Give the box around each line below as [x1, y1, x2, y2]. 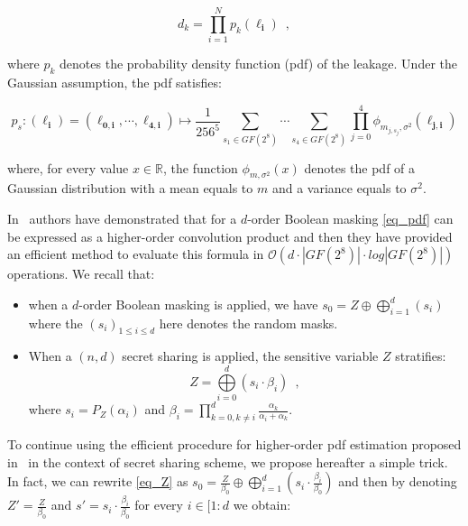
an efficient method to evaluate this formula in [7, 245, 264, 263]
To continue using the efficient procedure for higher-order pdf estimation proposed [7, 434, 462, 453]
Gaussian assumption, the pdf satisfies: [7, 72, 222, 91]
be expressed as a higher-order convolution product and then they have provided [7, 226, 453, 245]
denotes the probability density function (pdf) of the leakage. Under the [60, 54, 457, 73]
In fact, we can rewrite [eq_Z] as [7, 472, 188, 491]
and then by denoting [338, 472, 457, 491]
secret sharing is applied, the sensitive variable [122, 346, 379, 365]
